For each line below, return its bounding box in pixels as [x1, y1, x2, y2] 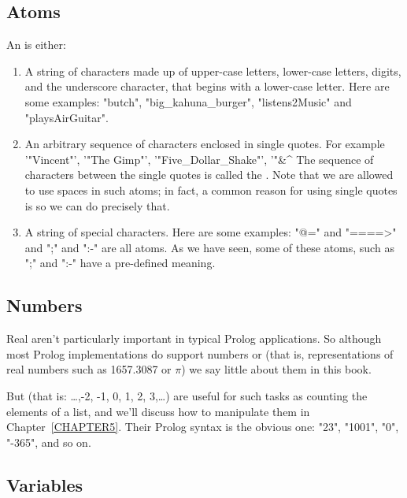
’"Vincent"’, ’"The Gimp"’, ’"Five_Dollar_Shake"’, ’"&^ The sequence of [24, 151, 374, 167]
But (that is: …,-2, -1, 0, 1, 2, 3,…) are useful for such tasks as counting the [6, 387, 368, 403]
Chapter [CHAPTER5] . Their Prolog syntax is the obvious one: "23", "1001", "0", [6, 418, 399, 435]
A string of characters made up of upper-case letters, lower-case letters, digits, [24, 62, 401, 79]
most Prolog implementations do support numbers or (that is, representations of [6, 345, 394, 362]
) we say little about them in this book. [181, 361, 372, 377]
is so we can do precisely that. [24, 197, 170, 214]
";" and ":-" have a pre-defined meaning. [24, 255, 216, 271]
